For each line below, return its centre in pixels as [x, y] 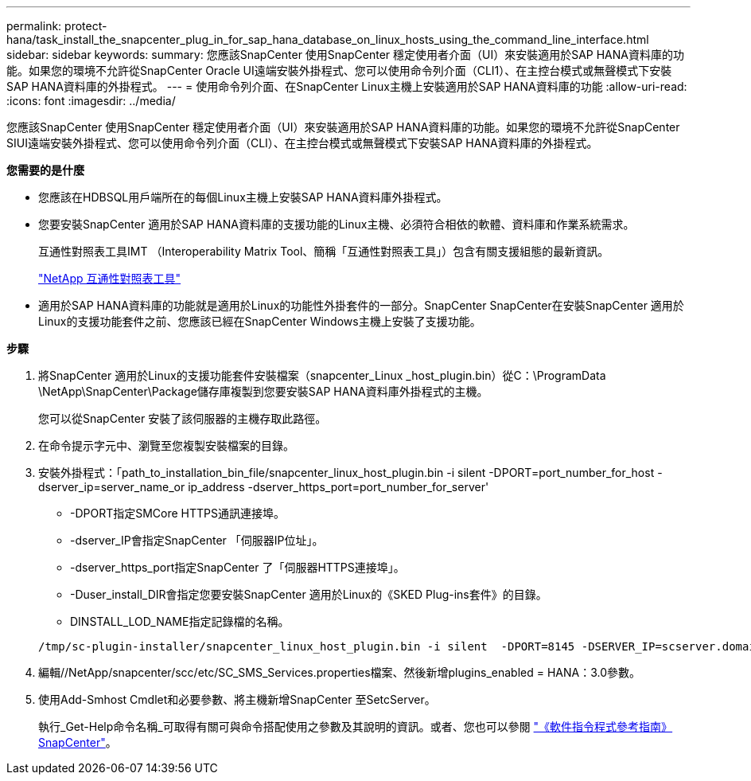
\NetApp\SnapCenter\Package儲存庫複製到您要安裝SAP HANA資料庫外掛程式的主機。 [263, 391]
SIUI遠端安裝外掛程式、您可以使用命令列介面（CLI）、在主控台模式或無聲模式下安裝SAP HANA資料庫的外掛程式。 [302, 143]
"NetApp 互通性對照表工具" [110, 278]
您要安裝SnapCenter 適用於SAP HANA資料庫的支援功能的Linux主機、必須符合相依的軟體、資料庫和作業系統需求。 [337, 224]
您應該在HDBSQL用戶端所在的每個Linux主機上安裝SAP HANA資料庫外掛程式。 [243, 197]
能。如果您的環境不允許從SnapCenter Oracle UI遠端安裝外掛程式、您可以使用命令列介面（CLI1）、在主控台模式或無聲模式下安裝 [339, 70]
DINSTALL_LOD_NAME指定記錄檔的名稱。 [180, 621]
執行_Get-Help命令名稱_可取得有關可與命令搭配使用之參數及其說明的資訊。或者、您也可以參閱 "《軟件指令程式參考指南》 [356, 726]
